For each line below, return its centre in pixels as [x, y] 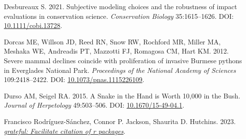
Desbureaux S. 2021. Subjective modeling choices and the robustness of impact [121, 6]
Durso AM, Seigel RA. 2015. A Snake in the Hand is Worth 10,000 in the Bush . [122, 95]
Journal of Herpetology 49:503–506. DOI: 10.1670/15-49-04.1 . [94, 105]
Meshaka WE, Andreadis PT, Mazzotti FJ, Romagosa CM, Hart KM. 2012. [116, 51]
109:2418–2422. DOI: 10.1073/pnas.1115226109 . [74, 79]
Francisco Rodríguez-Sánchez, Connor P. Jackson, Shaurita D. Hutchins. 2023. [120, 121]
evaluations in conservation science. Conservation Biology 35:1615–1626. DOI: [119, 16]
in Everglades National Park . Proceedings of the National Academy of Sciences [120, 70]
